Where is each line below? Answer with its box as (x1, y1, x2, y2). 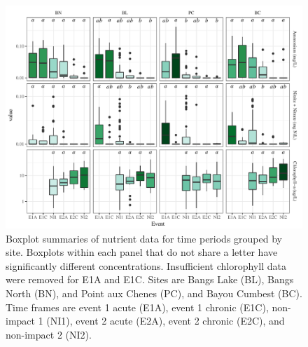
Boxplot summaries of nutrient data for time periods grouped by (6, 231, 282, 245)
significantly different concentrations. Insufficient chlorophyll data (6, 258, 286, 273)
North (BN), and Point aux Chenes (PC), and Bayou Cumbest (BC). (6, 285, 302, 300)
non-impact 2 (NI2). (6, 327, 92, 341)
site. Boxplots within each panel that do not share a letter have (6, 245, 278, 259)
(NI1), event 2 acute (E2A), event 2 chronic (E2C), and (46, 313, 285, 328)
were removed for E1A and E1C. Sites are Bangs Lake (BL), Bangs (6, 272, 294, 287)
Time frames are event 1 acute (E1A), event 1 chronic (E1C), (6, 299, 269, 314)
